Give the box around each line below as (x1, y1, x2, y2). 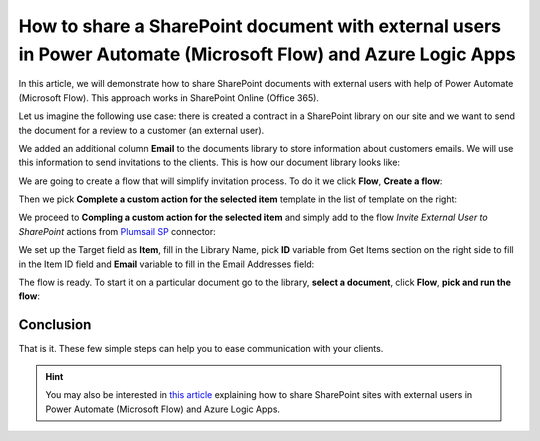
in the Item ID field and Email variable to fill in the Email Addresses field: (18, 258, 315, 270)
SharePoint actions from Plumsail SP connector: (18, 225, 217, 237)
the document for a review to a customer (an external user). (18, 124, 265, 136)
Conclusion (18, 316, 92, 334)
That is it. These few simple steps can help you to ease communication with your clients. (18, 343, 384, 355)
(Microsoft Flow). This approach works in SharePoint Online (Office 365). (18, 91, 320, 104)
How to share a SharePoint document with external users (18, 15, 502, 37)
